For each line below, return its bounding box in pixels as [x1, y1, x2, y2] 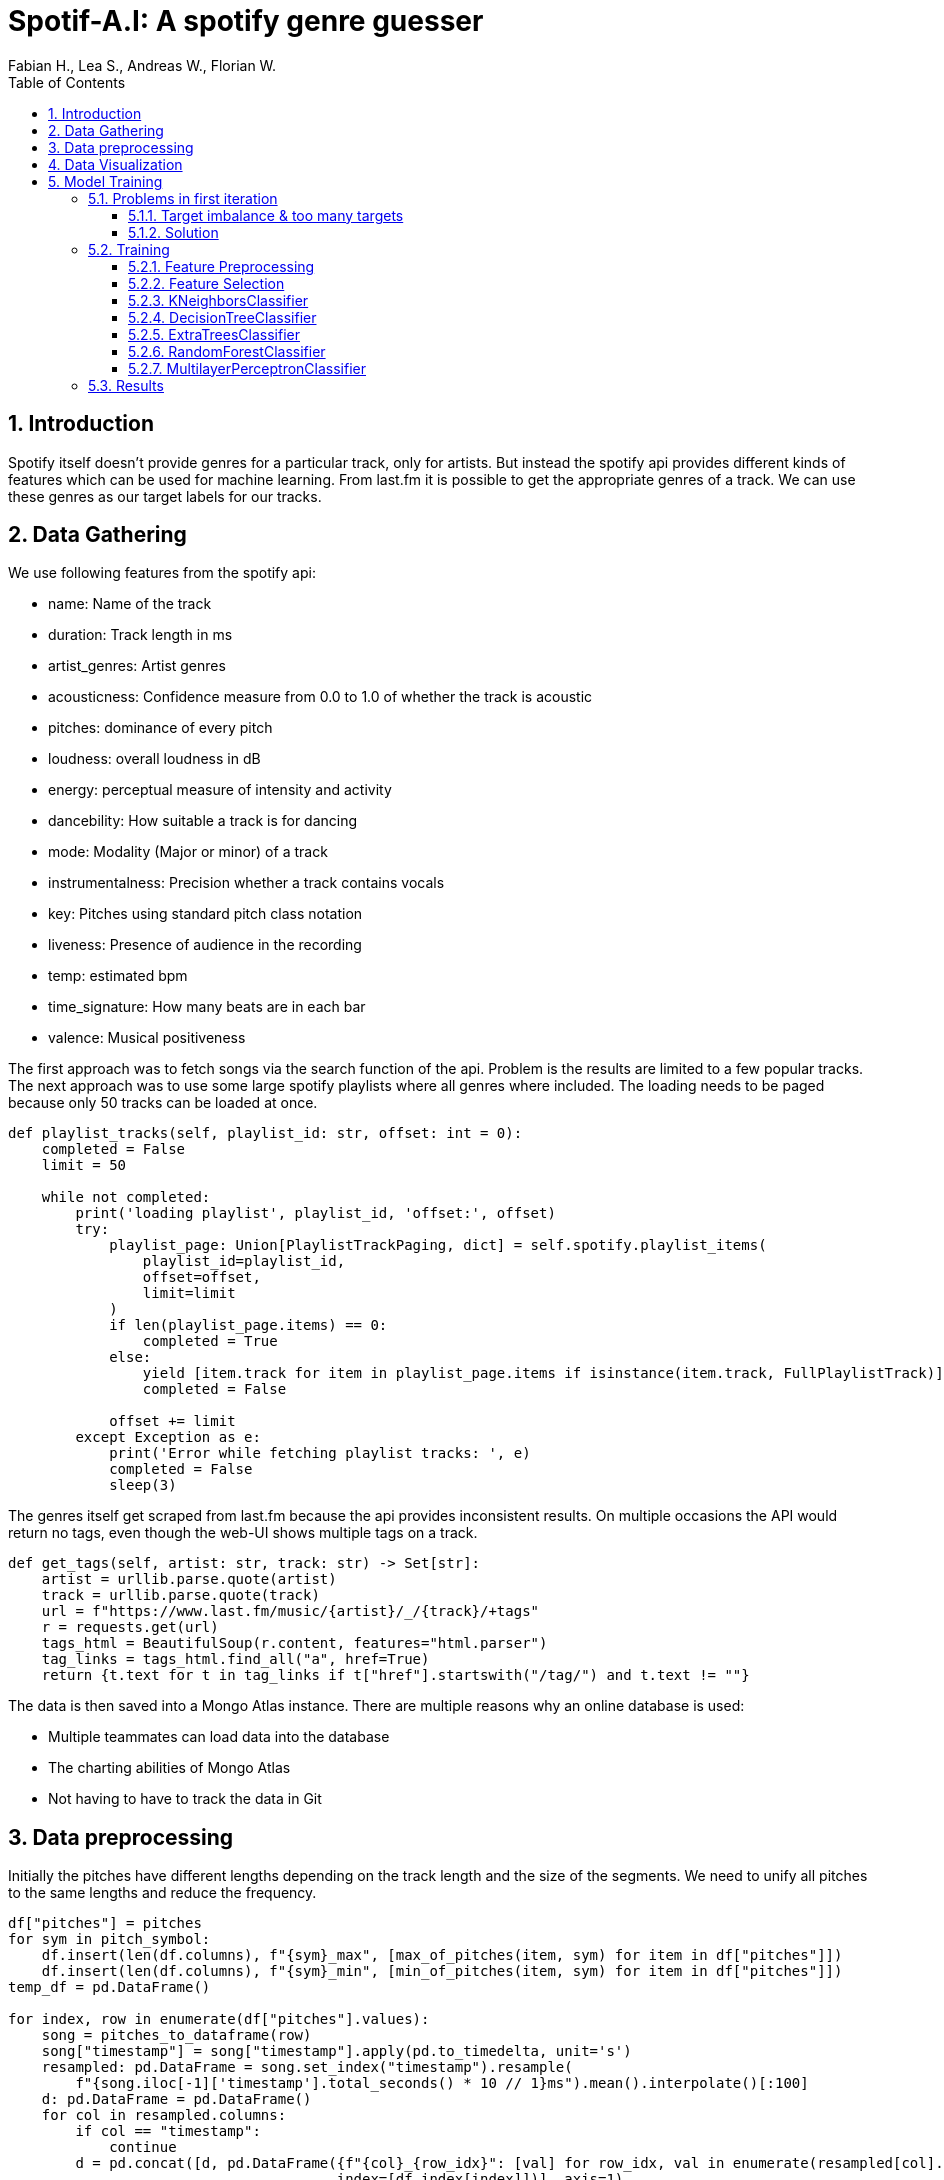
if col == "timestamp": [75, 2123, 261, 2140]
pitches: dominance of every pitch [48, 719, 273, 737]
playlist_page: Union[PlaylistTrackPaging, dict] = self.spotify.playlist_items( [109, 1237, 767, 1254]
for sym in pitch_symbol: [8, 1931, 211, 1948]
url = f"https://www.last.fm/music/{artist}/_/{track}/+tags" [41, 1603, 540, 1620]
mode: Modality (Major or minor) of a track [48, 843, 328, 861]
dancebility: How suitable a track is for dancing [48, 812, 358, 830]
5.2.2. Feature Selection [128, 274, 285, 292]
